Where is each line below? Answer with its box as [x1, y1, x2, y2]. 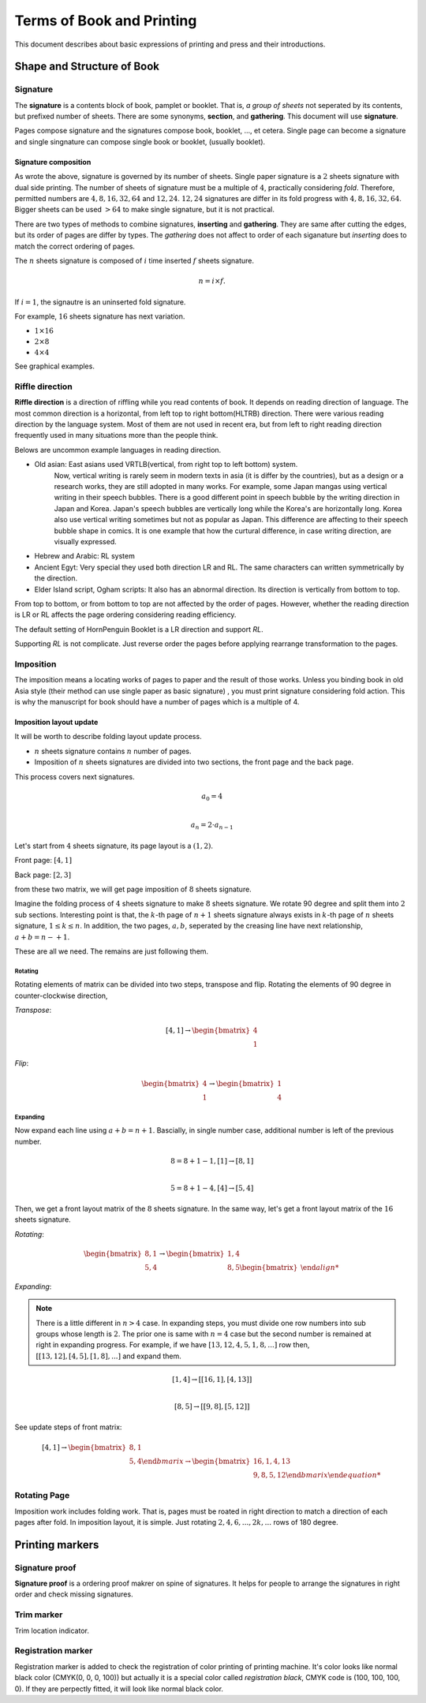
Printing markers [14, 1538, 99, 1552]
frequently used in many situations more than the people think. [14, 431, 219, 440]
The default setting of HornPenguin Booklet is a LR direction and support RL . [14, 624, 263, 634]
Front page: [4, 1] [14, 856, 73, 865]
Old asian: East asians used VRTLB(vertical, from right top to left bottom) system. [34, 460, 298, 469]
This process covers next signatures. [14, 771, 135, 781]
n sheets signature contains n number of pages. [34, 746, 192, 756]
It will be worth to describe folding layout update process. [14, 732, 202, 741]
